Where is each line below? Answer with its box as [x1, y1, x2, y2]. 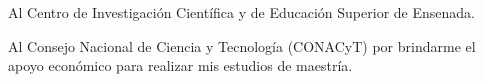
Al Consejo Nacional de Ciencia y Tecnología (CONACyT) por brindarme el [8, 35, 476, 56]
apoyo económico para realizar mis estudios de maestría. [8, 55, 353, 76]
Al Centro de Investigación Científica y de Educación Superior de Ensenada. [8, 2, 475, 22]
